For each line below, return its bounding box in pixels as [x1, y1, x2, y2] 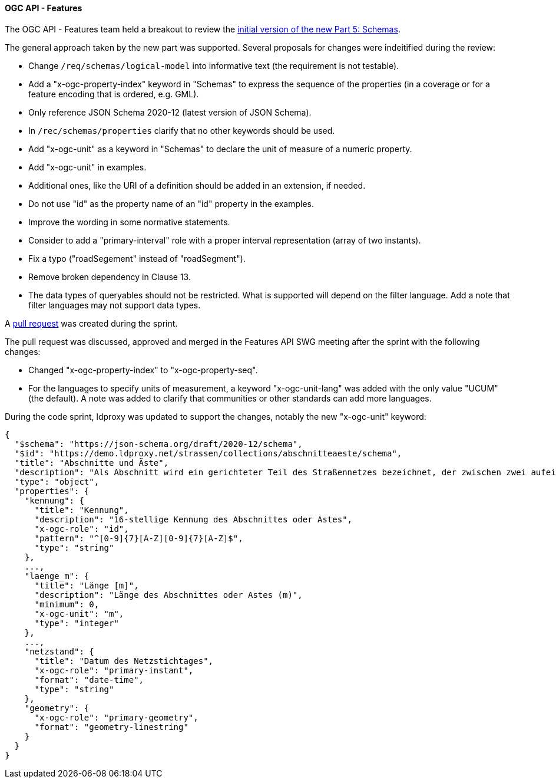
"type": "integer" [34, 618, 119, 628]
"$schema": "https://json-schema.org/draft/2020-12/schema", [14, 439, 303, 449]
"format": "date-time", [34, 675, 144, 685]
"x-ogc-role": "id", [34, 524, 129, 534]
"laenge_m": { [24, 571, 90, 581]
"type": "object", [14, 476, 100, 486]
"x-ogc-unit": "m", [34, 608, 124, 618]
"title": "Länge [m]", [34, 580, 139, 590]
